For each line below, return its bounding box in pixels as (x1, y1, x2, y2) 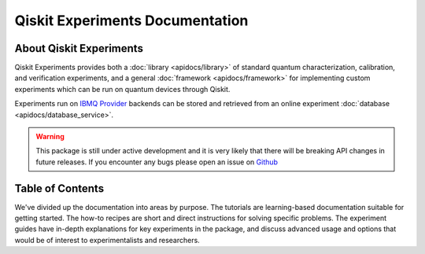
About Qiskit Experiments (14, 42, 143, 55)
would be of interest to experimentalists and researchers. (14, 235, 200, 245)
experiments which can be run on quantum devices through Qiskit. (14, 84, 231, 94)
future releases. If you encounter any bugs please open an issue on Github (35, 157, 279, 167)
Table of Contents (14, 182, 105, 195)
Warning (35, 132, 65, 142)
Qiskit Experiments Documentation (14, 12, 249, 29)
